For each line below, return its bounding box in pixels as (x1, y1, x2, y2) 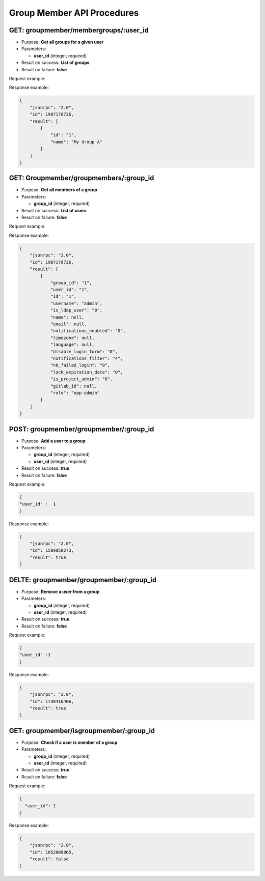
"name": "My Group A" (50, 139, 103, 144)
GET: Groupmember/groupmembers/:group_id (9, 174, 154, 182)
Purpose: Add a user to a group (21, 438, 86, 444)
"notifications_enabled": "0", (50, 328, 126, 334)
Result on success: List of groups (21, 59, 90, 66)
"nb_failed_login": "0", (50, 363, 110, 368)
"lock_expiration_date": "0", (50, 369, 123, 375)
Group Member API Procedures (9, 7, 139, 18)
